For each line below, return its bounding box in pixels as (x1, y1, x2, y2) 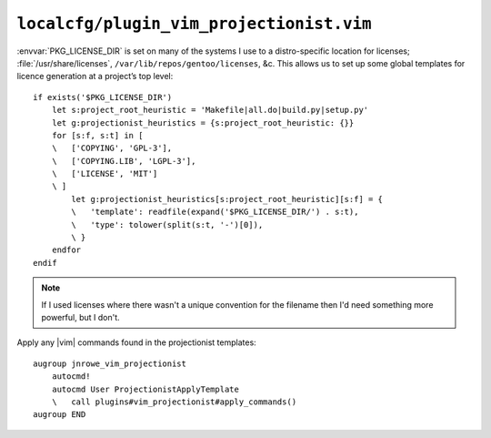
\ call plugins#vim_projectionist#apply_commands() (51, 396, 297, 407)
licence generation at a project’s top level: (16, 71, 174, 82)
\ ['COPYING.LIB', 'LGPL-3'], (51, 156, 196, 166)
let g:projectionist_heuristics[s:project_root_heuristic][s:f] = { (71, 194, 384, 204)
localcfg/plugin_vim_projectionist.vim (16, 14, 372, 34)
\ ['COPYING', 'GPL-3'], (51, 143, 173, 154)
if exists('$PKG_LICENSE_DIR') (33, 92, 173, 102)
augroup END (33, 410, 86, 420)
